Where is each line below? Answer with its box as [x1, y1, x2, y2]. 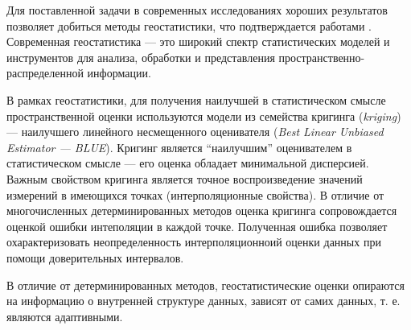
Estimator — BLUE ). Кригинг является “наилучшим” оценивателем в [6, 138, 352, 155]
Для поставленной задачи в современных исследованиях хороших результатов [6, 2, 388, 18]
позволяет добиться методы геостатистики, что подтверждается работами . [6, 17, 372, 34]
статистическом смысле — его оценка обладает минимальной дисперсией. [6, 155, 369, 171]
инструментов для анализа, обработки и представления [6, 48, 275, 65]
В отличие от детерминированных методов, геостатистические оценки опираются [6, 276, 405, 293]
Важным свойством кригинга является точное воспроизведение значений [6, 170, 363, 187]
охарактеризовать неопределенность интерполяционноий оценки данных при [6, 233, 381, 250]
